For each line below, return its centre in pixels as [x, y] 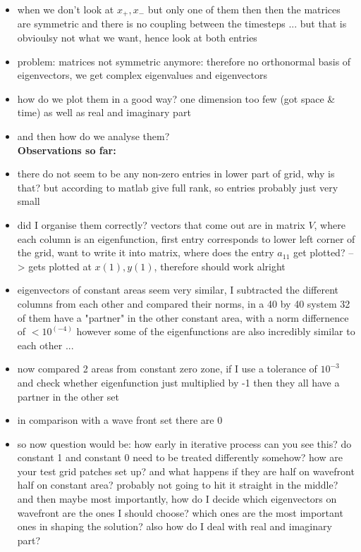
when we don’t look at [66, 9]
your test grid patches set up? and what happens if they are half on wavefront [186, 471]
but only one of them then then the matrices [244, 9]
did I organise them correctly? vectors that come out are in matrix [161, 224]
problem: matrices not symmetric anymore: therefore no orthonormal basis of [184, 61]
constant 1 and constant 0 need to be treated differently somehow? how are [180, 457]
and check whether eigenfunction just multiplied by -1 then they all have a [178, 382]
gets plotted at [60, 266]
